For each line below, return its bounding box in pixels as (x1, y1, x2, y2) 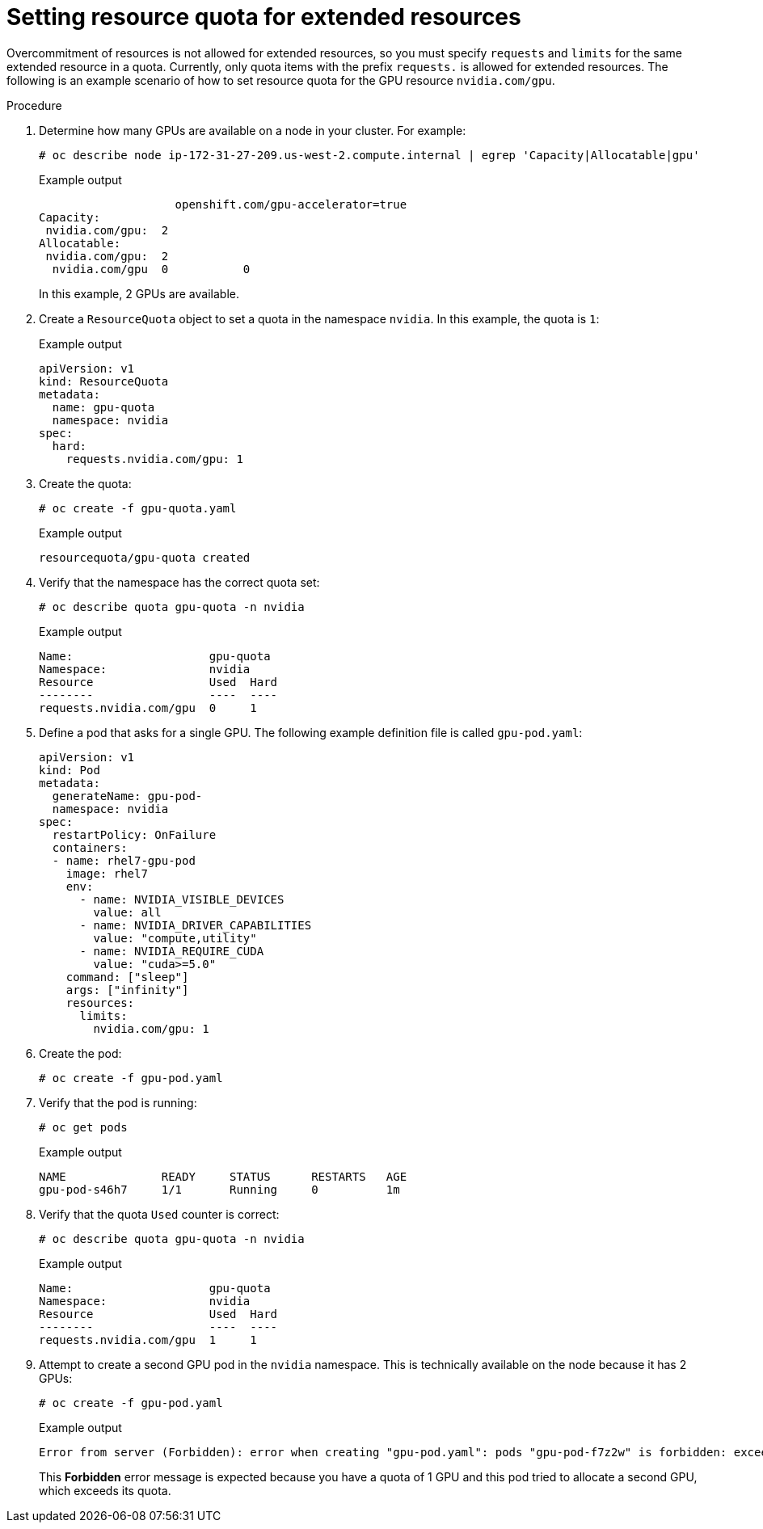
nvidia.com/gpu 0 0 (52, 262, 251, 276)
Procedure (6, 98, 62, 112)
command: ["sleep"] (65, 970, 189, 984)
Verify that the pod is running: (39, 1095, 197, 1110)
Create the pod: (39, 1046, 122, 1060)
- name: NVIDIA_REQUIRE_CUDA (79, 944, 264, 958)
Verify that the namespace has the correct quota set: (39, 575, 320, 589)
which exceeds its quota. (39, 1483, 171, 1497)
